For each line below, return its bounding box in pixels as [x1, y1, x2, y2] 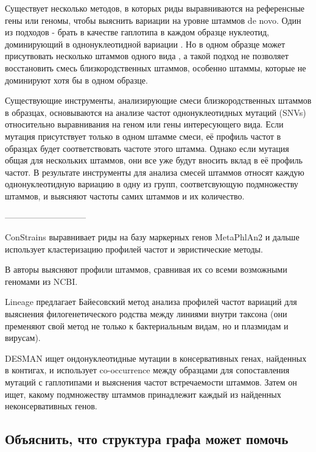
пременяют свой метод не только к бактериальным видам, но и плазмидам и [5, 319, 289, 332]
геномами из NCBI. [5, 274, 78, 287]
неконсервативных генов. [5, 400, 97, 412]
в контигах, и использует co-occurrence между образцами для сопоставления [5, 364, 290, 376]
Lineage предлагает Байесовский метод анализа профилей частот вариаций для [5, 295, 297, 308]
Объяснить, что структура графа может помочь [5, 429, 289, 448]
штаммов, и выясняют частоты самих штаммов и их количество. [5, 189, 245, 202]
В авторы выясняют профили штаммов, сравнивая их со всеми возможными [5, 263, 287, 276]
